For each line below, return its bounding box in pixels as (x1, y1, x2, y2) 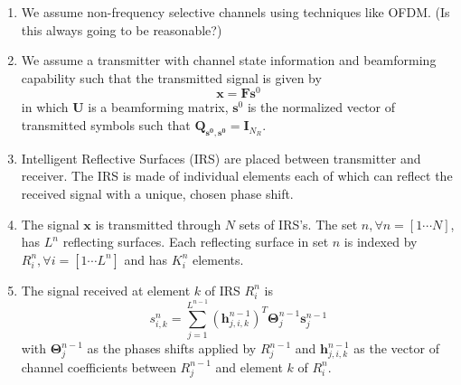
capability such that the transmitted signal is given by (21, 68, 322, 87)
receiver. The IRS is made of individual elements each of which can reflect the (21, 166, 453, 185)
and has (124, 249, 168, 268)
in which (21, 98, 69, 117)
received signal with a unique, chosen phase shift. (21, 184, 294, 203)
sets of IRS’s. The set (239, 214, 358, 233)
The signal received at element (21, 280, 191, 299)
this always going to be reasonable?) (21, 20, 222, 39)
